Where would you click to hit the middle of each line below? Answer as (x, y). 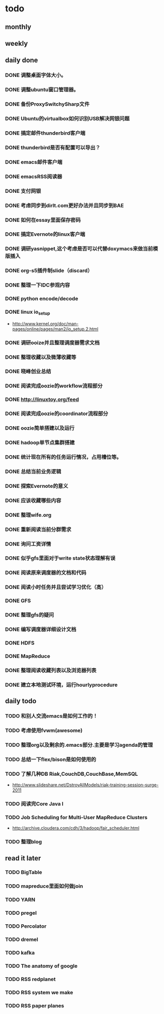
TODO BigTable (24, 872)
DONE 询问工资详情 (28, 544)
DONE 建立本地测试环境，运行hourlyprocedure (61, 685)
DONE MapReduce (28, 656)
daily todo (21, 701)
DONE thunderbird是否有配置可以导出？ (53, 147)
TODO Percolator (26, 926)
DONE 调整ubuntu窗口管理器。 (42, 90)
